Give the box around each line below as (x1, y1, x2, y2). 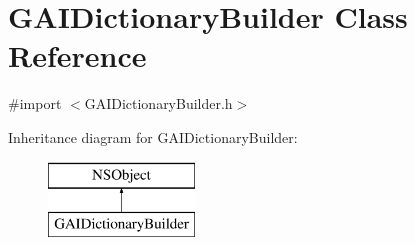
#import (8, 93, 62, 114)
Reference (8, 35, 147, 76)
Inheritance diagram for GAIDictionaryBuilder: (8, 126, 298, 147)
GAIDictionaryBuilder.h (84, 93, 233, 114)
